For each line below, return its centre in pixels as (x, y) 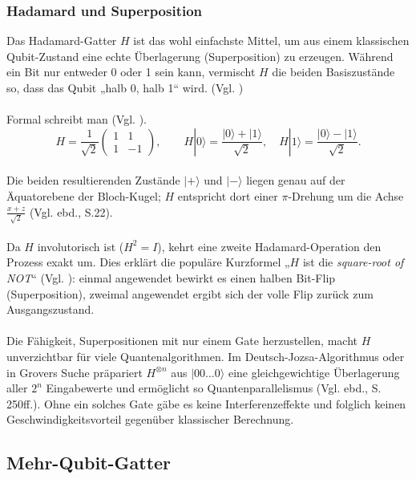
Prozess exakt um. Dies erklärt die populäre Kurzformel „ (148, 262)
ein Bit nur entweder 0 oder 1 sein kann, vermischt (131, 72)
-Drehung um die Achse (346, 195)
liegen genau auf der (296, 180)
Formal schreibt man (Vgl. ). (77, 119)
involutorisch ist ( (81, 246)
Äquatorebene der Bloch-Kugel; (84, 195)
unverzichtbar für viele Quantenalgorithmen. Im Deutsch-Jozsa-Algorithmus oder (206, 357)
